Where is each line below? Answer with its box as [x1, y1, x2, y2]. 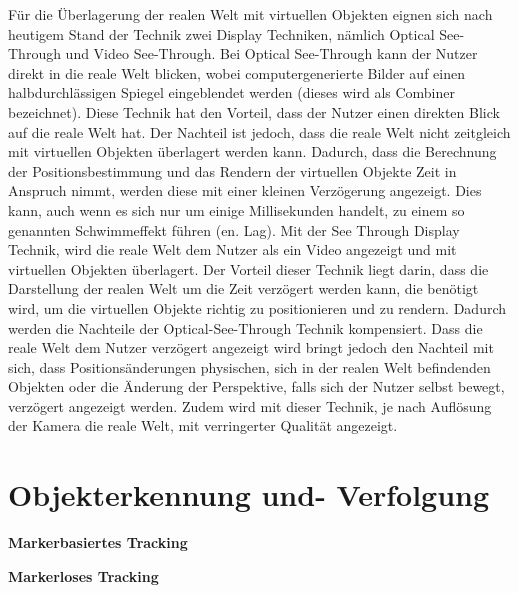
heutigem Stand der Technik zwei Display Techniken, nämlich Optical [8, 23, 435, 44]
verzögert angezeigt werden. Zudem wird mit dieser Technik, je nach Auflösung [8, 395, 492, 416]
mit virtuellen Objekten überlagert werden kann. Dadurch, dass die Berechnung [8, 141, 497, 162]
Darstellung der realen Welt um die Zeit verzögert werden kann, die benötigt [8, 278, 479, 299]
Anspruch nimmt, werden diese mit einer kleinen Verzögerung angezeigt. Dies [8, 180, 482, 201]
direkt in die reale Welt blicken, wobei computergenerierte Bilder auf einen [8, 62, 465, 83]
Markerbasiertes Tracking [8, 532, 188, 553]
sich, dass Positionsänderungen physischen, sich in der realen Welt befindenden [8, 356, 491, 377]
